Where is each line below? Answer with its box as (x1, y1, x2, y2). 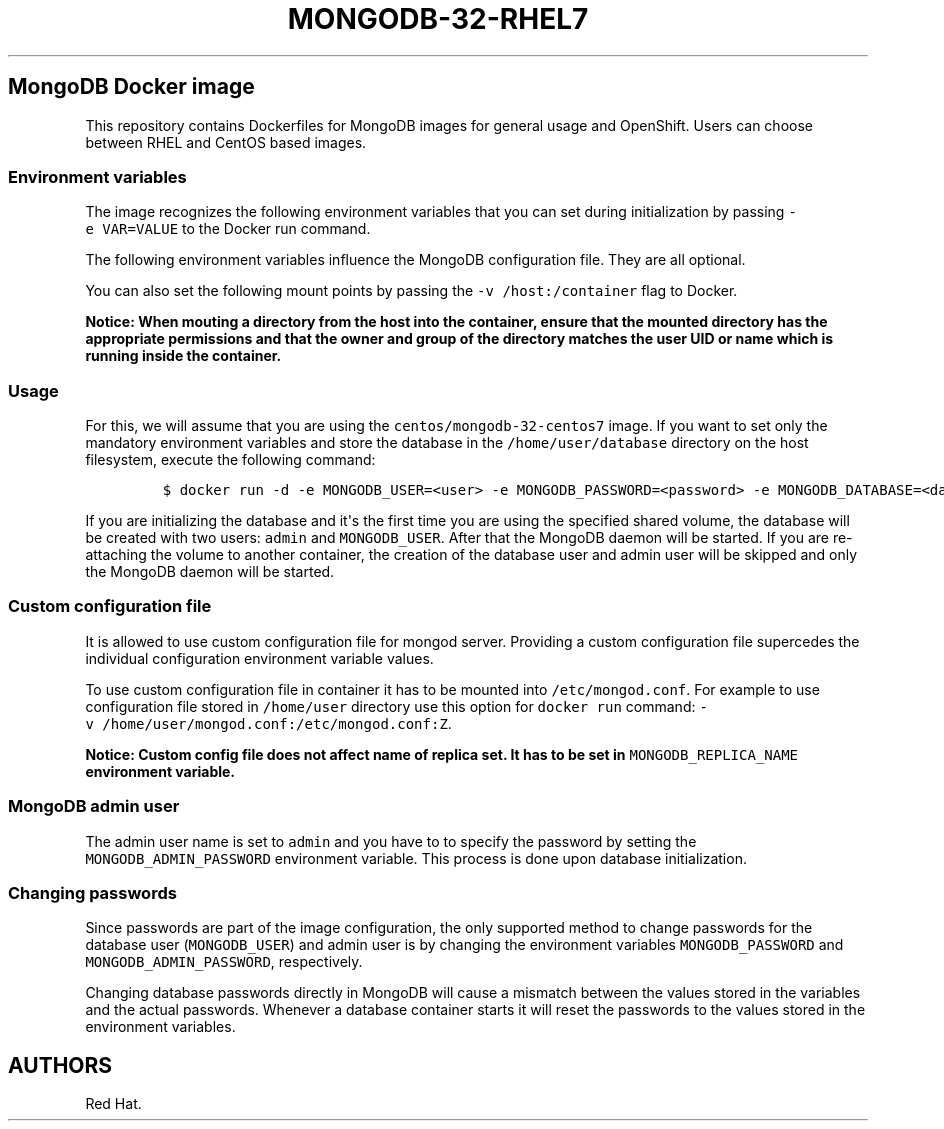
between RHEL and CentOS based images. (85, 133, 367, 151)
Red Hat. (85, 1095, 142, 1113)
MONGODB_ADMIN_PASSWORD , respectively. (85, 953, 363, 971)
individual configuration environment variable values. (85, 649, 434, 667)
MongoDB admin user (8, 796, 180, 817)
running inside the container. (85, 347, 282, 365)
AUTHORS (8, 1052, 113, 1078)
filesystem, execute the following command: (85, 451, 376, 469)
